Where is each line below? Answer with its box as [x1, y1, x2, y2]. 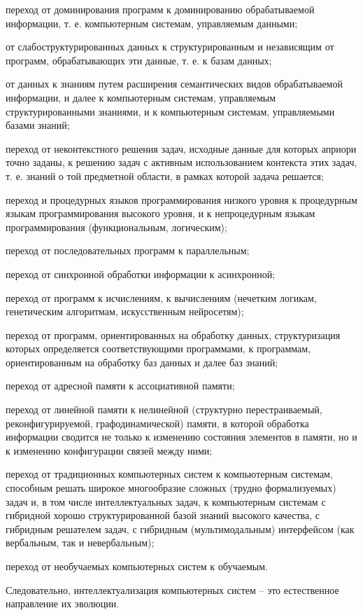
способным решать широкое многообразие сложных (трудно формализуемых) [6, 481, 336, 495]
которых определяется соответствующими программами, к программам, [6, 341, 311, 356]
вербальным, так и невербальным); [6, 535, 155, 550]
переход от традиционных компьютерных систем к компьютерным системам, [6, 467, 333, 481]
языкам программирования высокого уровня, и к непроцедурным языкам [6, 206, 315, 221]
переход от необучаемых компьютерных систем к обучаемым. [6, 559, 268, 573]
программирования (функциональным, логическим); [6, 219, 227, 234]
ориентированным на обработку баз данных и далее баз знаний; [6, 354, 278, 369]
